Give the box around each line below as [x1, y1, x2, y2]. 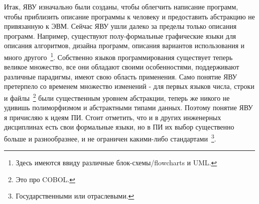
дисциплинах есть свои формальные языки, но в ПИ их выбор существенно [4, 122, 235, 132]
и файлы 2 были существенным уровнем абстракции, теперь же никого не [4, 91, 230, 103]
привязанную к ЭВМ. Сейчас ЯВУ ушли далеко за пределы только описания [4, 21, 237, 31]
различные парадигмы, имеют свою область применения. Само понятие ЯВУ [4, 71, 237, 81]
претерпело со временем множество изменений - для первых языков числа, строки [4, 81, 255, 91]
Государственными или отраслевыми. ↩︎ [15, 191, 134, 201]
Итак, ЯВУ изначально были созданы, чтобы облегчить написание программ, [4, 1, 238, 11]
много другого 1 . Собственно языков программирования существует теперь [4, 50, 233, 62]
